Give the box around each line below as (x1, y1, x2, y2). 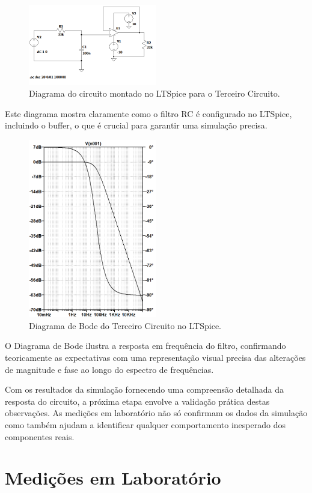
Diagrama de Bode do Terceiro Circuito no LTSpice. (29, 319, 222, 331)
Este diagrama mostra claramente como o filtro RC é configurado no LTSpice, (5, 107, 292, 119)
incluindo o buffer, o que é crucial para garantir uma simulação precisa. (5, 119, 268, 132)
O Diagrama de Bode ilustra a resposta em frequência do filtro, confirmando (5, 339, 286, 352)
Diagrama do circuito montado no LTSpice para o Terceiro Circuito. (29, 87, 280, 100)
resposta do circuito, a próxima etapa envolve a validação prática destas (5, 395, 270, 407)
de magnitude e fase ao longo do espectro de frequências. (5, 363, 214, 375)
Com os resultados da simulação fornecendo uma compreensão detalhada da (5, 383, 284, 396)
